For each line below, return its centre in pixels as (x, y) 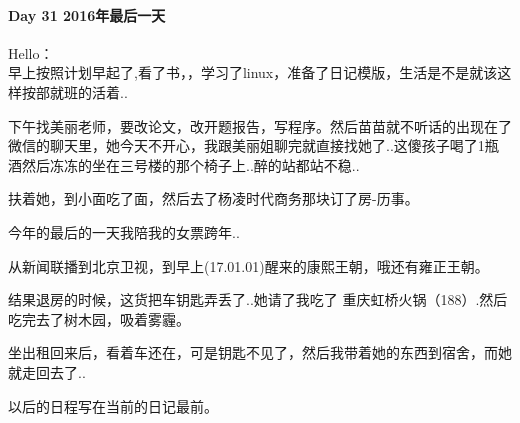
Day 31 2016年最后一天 (87, 14)
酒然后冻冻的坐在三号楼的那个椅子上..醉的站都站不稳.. (184, 164)
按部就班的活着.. (74, 91)
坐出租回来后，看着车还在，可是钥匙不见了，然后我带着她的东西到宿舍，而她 (260, 352)
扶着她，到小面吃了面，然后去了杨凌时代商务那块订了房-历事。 (213, 198)
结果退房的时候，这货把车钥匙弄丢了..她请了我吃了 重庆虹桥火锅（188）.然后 (258, 299)
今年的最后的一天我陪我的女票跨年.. (124, 231)
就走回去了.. (47, 371)
